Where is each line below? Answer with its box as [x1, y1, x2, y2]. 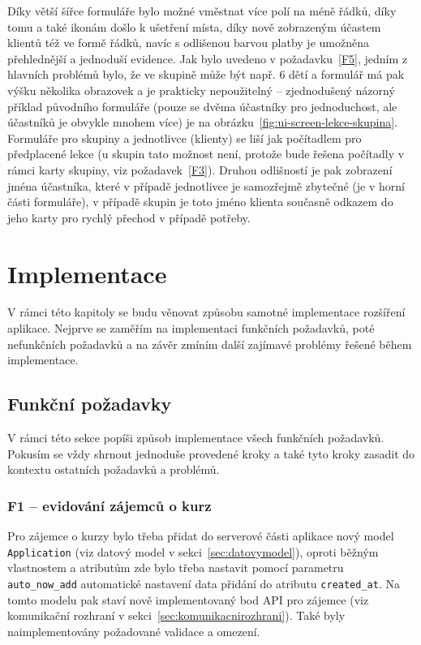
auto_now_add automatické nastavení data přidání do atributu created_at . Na [7, 574, 400, 591]
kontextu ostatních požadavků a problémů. [7, 461, 220, 478]
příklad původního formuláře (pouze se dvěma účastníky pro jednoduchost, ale [7, 97, 397, 114]
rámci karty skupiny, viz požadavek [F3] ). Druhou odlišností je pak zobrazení [7, 161, 393, 178]
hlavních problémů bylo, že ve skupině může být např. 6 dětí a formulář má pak [7, 66, 405, 83]
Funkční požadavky [7, 391, 172, 416]
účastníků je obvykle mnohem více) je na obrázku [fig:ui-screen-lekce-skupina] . [7, 114, 397, 131]
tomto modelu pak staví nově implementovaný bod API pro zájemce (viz [7, 591, 369, 608]
